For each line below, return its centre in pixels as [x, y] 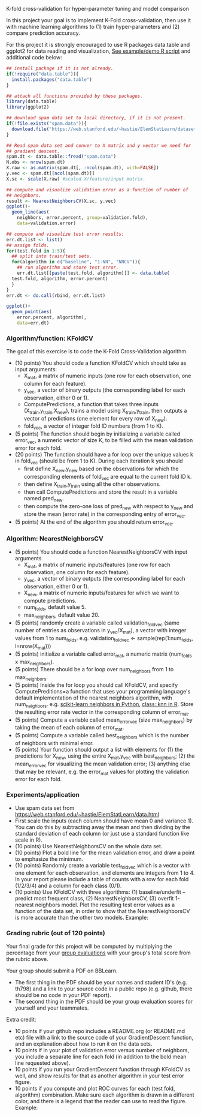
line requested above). [42, 1063]
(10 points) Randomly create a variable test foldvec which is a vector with [103, 866]
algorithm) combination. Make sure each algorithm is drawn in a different [104, 1095]
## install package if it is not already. [60, 68]
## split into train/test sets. [52, 256]
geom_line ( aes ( [31, 212]
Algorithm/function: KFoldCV [50, 338]
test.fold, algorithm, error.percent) [60, 278]
